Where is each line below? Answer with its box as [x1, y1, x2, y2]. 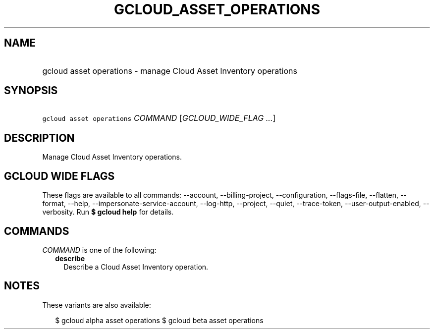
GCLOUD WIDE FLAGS [4, 169, 115, 182]
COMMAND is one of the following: [42, 245, 157, 254]
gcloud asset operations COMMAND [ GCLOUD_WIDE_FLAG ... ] [42, 113, 276, 123]
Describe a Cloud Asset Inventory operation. [63, 262, 209, 271]
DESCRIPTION [4, 131, 75, 144]
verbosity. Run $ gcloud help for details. [42, 208, 174, 217]
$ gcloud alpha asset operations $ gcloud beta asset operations [55, 316, 264, 325]
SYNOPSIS [4, 84, 58, 97]
